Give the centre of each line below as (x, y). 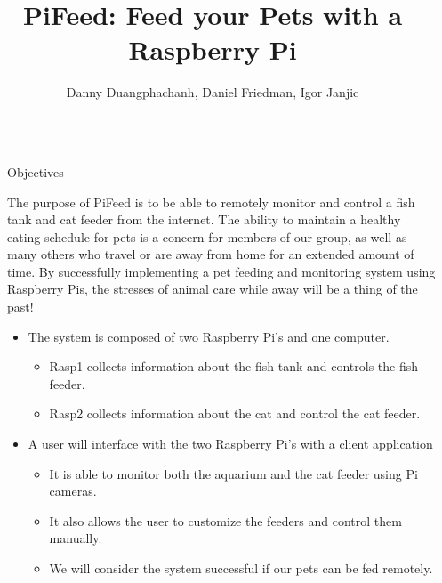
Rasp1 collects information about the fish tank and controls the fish (234, 366)
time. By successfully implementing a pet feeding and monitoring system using (221, 271)
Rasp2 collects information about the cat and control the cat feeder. (235, 413)
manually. (76, 538)
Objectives (36, 171)
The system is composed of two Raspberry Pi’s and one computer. (209, 336)
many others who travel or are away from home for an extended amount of (211, 254)
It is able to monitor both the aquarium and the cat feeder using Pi (233, 473)
